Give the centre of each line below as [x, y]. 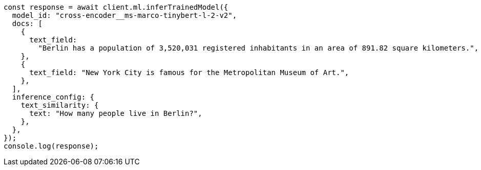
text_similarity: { [60, 105]
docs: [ [27, 23]
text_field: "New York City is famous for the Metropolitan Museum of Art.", [189, 72]
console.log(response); [51, 146]
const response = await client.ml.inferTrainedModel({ [116, 7]
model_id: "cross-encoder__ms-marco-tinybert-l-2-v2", [124, 15]
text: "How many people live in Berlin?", [116, 113]
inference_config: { [53, 97]
